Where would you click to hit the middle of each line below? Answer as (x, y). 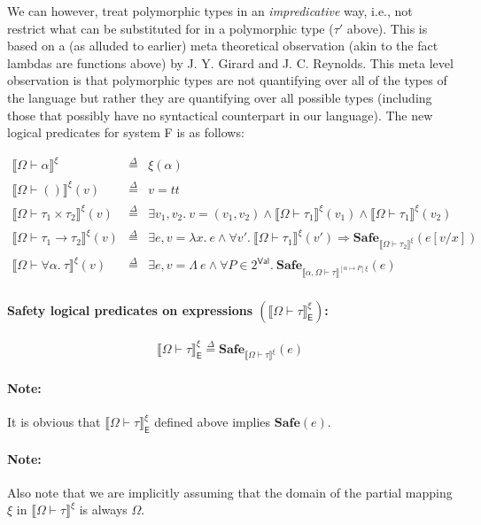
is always (103, 510)
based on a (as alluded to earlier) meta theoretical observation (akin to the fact (223, 46)
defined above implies (213, 422)
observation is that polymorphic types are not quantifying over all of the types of (227, 80)
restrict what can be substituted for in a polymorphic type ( (171, 28)
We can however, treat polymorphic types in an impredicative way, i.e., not (210, 11)
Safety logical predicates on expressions (130, 309)
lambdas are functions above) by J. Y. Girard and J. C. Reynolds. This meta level (230, 62)
